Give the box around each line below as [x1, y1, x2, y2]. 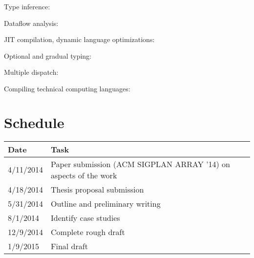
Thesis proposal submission [51, 183, 144, 195]
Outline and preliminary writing [51, 197, 161, 209]
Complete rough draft [51, 226, 125, 237]
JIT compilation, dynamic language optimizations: [4, 34, 155, 44]
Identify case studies [51, 212, 120, 223]
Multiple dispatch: [4, 67, 59, 77]
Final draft [51, 240, 88, 252]
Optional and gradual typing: [4, 50, 91, 61]
